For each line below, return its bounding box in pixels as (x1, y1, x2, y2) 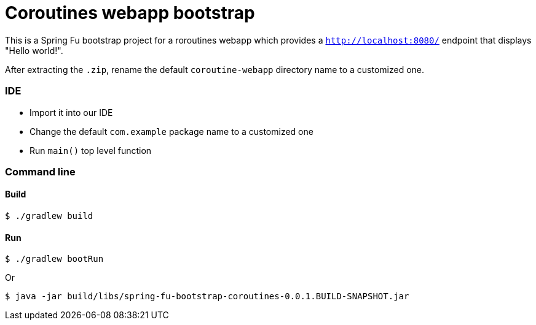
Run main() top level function (30, 145, 152, 156)
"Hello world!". (5, 45, 63, 56)
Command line (5, 165, 76, 178)
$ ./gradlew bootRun (5, 254, 104, 264)
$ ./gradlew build (5, 211, 93, 221)
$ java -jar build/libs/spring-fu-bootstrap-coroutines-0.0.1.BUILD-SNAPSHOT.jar (5, 291, 409, 302)
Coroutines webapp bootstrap (5, 2, 255, 23)
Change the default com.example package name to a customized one (30, 126, 313, 137)
